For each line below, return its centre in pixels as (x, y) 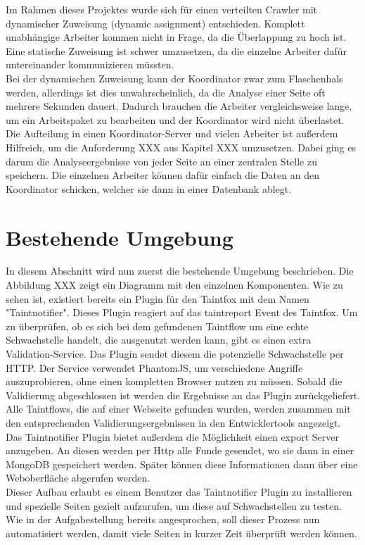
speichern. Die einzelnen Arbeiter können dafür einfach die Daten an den (162, 175)
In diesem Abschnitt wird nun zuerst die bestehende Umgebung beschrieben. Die (180, 271)
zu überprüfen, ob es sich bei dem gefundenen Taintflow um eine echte (157, 326)
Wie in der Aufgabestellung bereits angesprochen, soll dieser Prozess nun (163, 519)
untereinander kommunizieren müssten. (90, 64)
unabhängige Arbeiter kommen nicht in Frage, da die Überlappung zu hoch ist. (176, 37)
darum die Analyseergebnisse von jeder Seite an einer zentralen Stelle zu (161, 161)
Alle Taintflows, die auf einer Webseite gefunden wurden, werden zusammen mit (178, 409)
